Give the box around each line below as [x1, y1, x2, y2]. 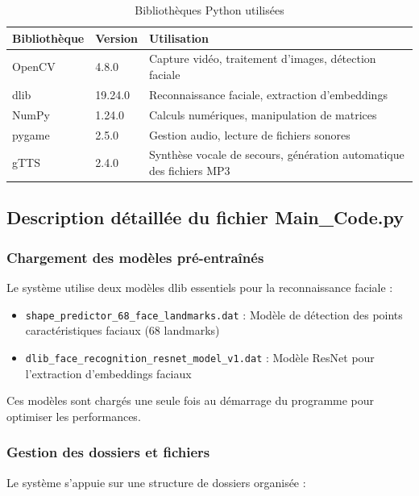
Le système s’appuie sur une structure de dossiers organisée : [6, 473, 306, 490]
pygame [12, 126, 50, 143]
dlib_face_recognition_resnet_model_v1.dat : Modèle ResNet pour [25, 348, 375, 365]
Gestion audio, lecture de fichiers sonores [148, 126, 351, 143]
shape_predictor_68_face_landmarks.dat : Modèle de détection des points [25, 306, 403, 323]
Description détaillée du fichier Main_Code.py [6, 205, 404, 230]
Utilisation [148, 29, 209, 46]
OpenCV [12, 58, 56, 75]
